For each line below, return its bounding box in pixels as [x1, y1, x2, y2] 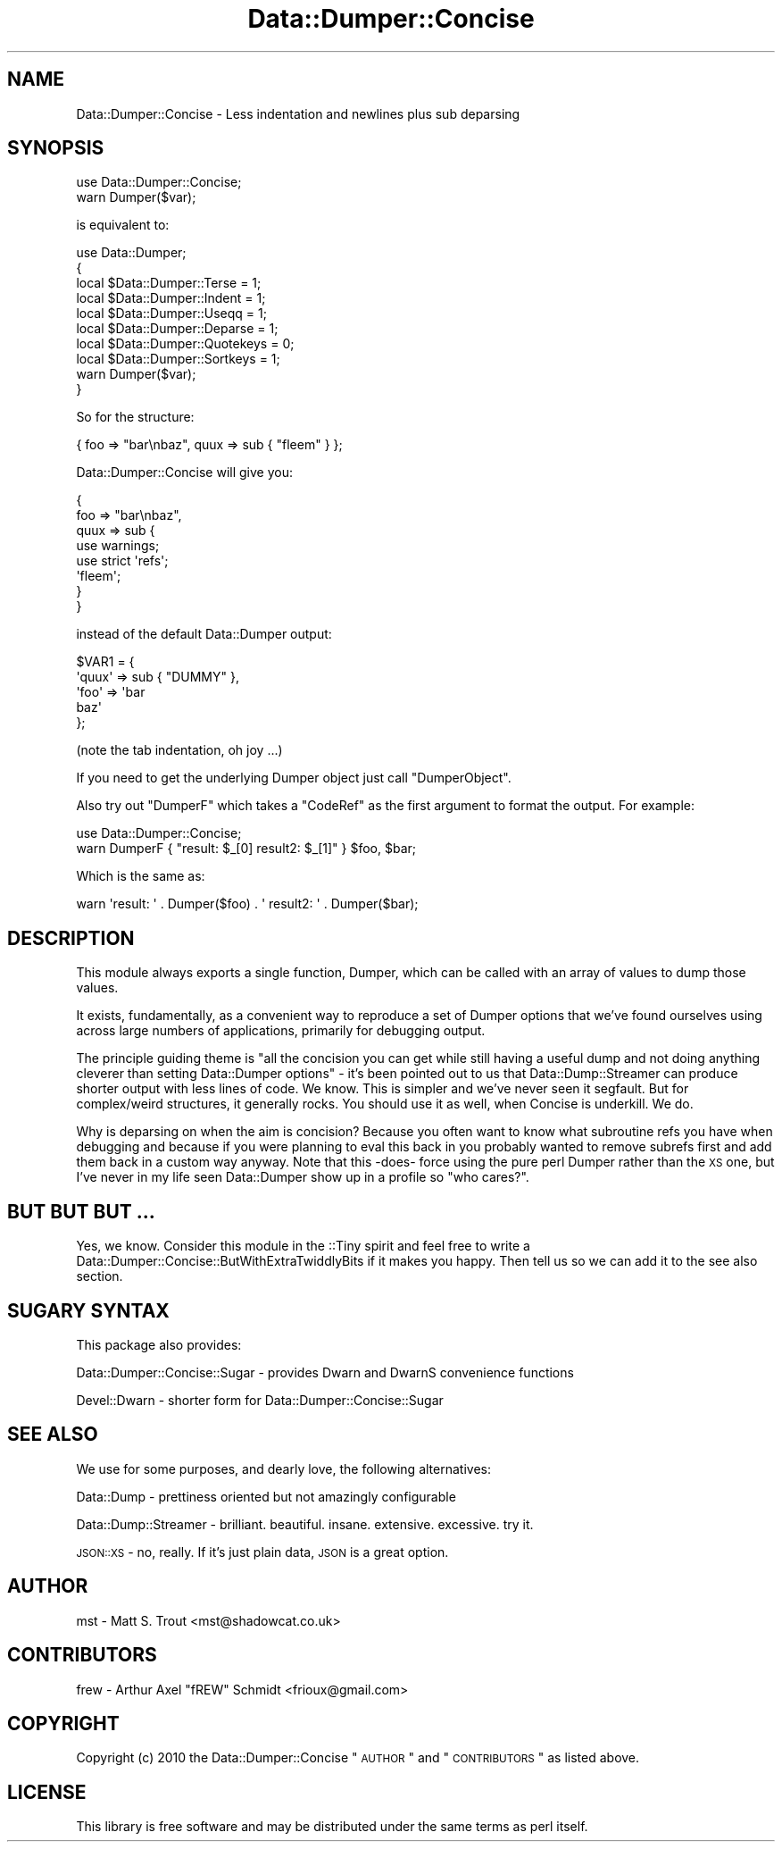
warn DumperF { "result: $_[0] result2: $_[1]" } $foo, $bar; [76, 841, 417, 857]
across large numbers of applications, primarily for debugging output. [76, 1023, 486, 1039]
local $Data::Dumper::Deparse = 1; [76, 321, 279, 337]
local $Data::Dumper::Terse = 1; [76, 275, 262, 291]
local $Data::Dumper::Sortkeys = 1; [76, 351, 280, 367]
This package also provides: [76, 1336, 242, 1352]
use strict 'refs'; [76, 553, 169, 569]
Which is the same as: [76, 868, 205, 884]
